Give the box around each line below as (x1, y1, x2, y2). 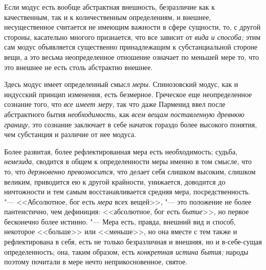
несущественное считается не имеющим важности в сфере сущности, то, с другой (4, 21, 261, 32)
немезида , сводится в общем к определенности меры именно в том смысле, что (4, 156, 252, 167)
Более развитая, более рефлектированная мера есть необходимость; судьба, (4, 146, 237, 156)
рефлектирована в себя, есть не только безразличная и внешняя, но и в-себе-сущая (4, 236, 262, 247)
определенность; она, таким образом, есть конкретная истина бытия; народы (4, 246, 249, 257)
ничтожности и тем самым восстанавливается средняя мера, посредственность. (4, 186, 251, 197)
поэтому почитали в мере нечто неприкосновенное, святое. (4, 256, 188, 267)
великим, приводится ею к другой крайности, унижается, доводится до (4, 176, 226, 187)
